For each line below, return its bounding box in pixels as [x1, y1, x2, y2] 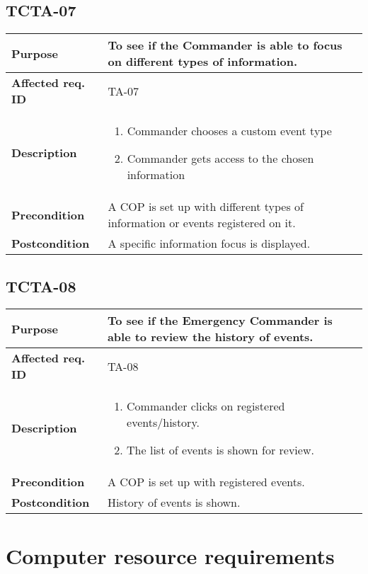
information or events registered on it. [108, 214, 296, 231]
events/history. [127, 414, 200, 431]
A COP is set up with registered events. [107, 473, 305, 490]
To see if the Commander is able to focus [108, 37, 343, 54]
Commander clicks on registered [127, 398, 285, 415]
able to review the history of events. [107, 328, 314, 345]
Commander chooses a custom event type [127, 122, 332, 139]
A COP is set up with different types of [108, 198, 304, 215]
